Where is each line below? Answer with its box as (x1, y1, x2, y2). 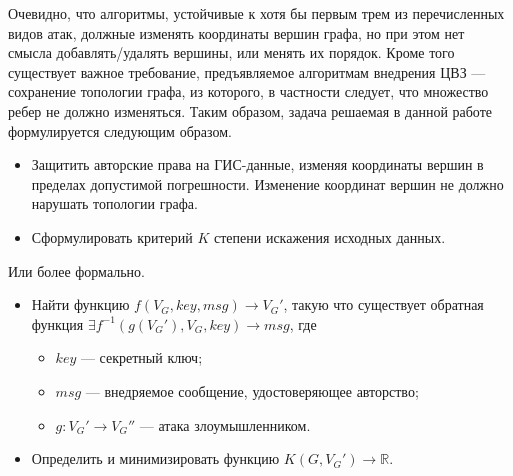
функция (31, 313, 84, 334)
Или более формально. (8, 260, 145, 281)
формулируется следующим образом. (8, 120, 232, 141)
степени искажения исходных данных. (213, 226, 446, 247)
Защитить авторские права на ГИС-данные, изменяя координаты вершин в (31, 154, 484, 175)
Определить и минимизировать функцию (31, 448, 280, 469)
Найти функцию (31, 294, 130, 315)
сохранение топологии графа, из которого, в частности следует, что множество (8, 81, 489, 102)
